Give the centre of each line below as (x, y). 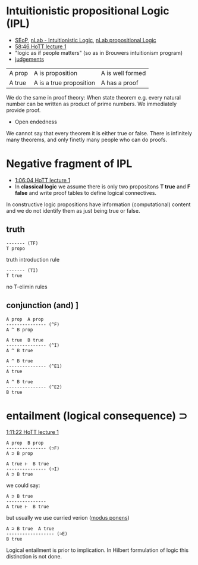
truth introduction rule (33, 259)
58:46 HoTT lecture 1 (40, 46)
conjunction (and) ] (43, 305)
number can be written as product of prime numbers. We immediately (92, 104)
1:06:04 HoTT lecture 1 (42, 180)
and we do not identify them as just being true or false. (73, 210)
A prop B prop (25, 443)
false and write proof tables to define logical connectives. (85, 193)
